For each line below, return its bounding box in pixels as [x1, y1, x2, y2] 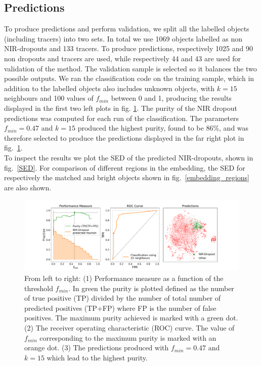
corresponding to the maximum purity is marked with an [39, 332, 216, 343]
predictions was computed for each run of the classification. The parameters [4, 112, 239, 123]
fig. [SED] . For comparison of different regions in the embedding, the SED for [4, 162, 245, 173]
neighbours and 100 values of [4, 93, 94, 103]
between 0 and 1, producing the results [111, 93, 232, 103]
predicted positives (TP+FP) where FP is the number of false [24, 302, 216, 313]
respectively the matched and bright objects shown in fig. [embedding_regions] [4, 172, 250, 183]
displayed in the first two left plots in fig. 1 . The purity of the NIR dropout [4, 102, 238, 113]
